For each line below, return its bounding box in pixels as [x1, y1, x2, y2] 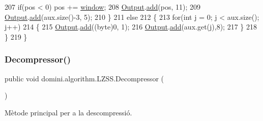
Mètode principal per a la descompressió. [5, 107, 132, 117]
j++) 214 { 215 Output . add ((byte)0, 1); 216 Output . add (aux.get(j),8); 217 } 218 [5, 21, 257, 32]
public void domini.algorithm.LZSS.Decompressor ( [5, 73, 164, 83]
